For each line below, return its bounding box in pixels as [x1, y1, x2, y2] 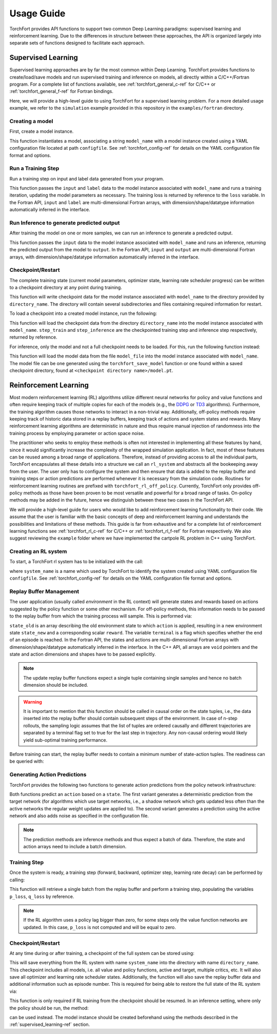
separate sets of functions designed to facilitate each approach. [9, 40, 145, 46]
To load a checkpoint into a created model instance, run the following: [9, 310, 157, 316]
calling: [9, 877, 25, 883]
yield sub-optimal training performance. [23, 737, 108, 743]
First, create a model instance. [9, 128, 74, 134]
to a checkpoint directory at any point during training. [9, 285, 123, 291]
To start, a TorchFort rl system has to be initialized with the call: [9, 559, 144, 565]
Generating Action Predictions [9, 771, 87, 778]
